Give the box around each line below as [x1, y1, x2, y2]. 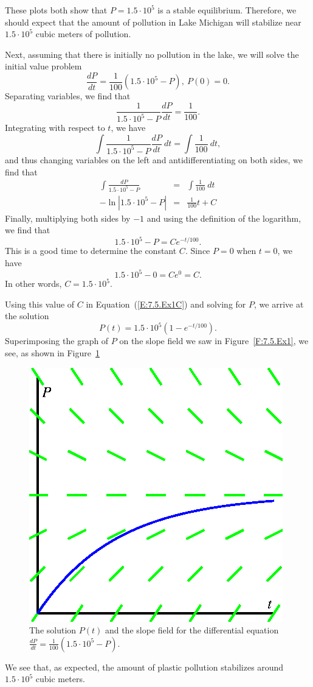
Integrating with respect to [5, 121, 105, 134]
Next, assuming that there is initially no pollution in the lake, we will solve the [5, 48, 299, 60]
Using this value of [5, 297, 75, 310]
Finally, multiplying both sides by [5, 211, 131, 224]
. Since [185, 244, 210, 257]
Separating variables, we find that [5, 90, 131, 102]
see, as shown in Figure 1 [5, 346, 100, 359]
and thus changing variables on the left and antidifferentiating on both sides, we [5, 153, 303, 166]
